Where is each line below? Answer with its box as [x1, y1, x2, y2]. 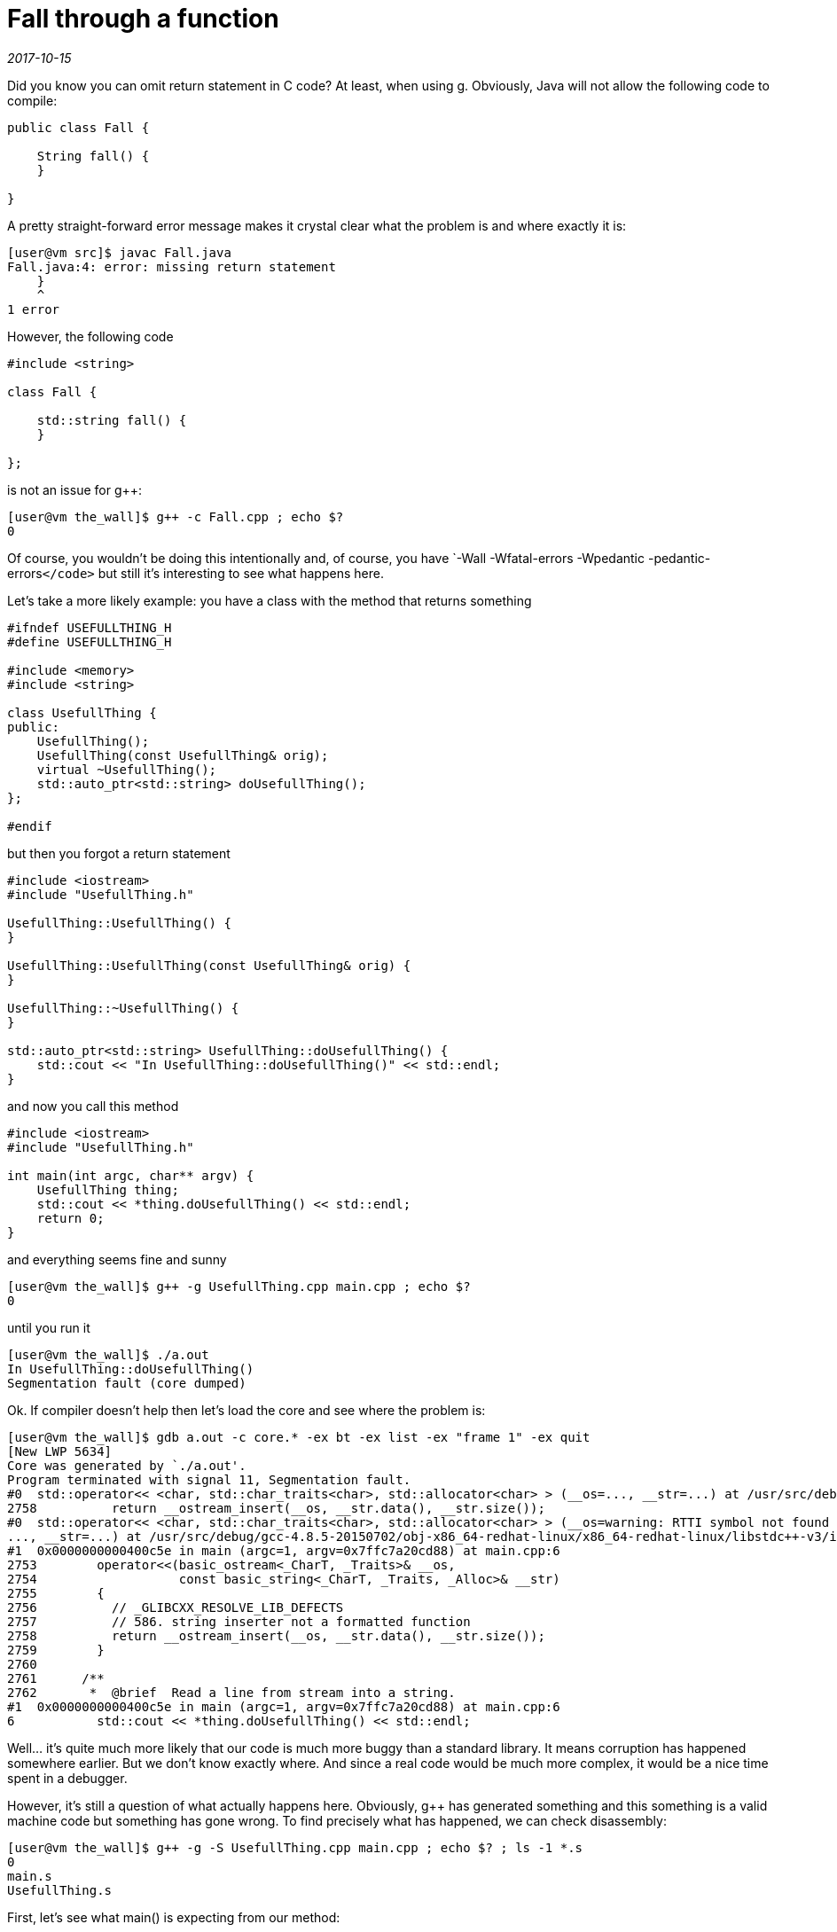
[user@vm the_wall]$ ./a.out [7, 1347, 209, 1362]
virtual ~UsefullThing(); [36, 762, 217, 777]
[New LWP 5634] [7, 1443, 113, 1459]
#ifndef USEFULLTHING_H [7, 620, 172, 635]
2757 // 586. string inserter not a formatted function [7, 1614, 471, 1629]
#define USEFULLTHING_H [7, 634, 172, 649]
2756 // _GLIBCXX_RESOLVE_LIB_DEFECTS [7, 1600, 344, 1615]
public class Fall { [7, 120, 150, 135]
